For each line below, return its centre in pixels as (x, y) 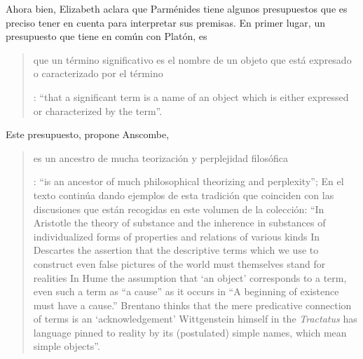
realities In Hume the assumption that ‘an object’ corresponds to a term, (190, 277)
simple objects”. (67, 346)
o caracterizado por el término (98, 73)
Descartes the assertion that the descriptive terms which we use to (176, 250)
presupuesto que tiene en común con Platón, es (107, 36)
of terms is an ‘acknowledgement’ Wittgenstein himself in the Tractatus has (195, 319)
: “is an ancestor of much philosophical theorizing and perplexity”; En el (189, 181)
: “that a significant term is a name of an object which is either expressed (191, 96)
